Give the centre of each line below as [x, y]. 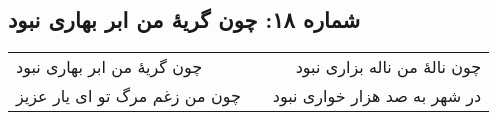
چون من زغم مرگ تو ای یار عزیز [128, 96]
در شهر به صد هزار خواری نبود [377, 96]
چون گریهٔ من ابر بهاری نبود [109, 67]
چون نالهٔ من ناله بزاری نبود [388, 67]
